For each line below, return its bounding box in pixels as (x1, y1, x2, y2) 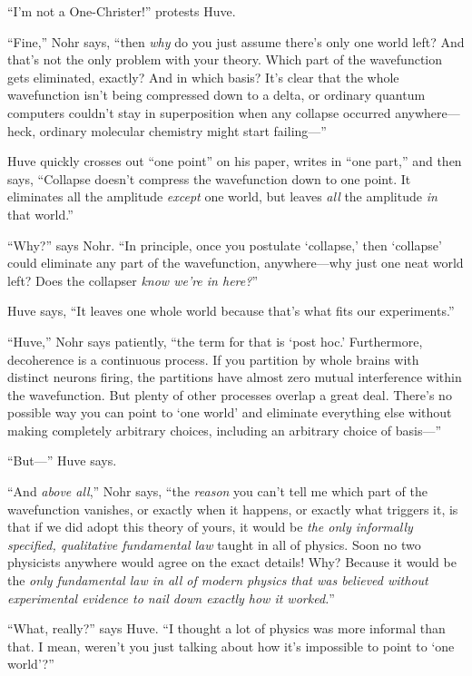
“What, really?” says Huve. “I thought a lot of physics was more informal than (7, 619, 446, 638)
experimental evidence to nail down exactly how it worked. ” (7, 588, 335, 607)
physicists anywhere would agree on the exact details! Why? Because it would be (7, 553, 457, 572)
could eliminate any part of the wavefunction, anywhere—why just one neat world (7, 253, 464, 272)
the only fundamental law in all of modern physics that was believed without (7, 571, 428, 590)
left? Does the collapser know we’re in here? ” (7, 270, 258, 289)
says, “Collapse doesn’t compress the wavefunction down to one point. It (7, 169, 411, 188)
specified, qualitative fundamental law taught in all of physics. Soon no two (7, 534, 421, 554)
